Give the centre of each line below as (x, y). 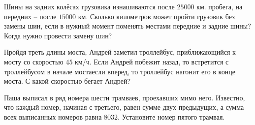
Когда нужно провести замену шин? (58, 35)
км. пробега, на (220, 6)
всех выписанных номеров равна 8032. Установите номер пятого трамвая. (114, 116)
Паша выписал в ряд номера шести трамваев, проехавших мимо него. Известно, (125, 97)
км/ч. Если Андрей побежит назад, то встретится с (152, 61)
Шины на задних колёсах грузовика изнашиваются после (89, 6)
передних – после (30, 16)
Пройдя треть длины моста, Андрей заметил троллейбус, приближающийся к (120, 52)
